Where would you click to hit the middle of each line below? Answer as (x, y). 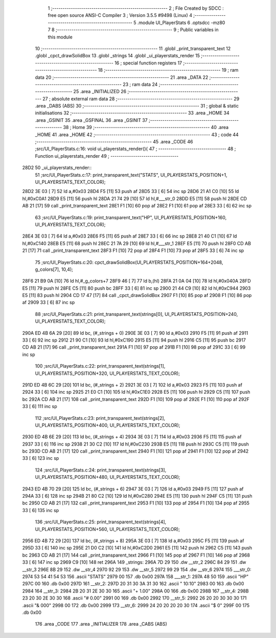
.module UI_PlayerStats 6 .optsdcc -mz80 (181, 23)
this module (60, 37)
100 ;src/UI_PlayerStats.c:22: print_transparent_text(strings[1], (100, 366)
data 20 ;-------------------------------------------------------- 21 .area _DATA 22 (122, 77)
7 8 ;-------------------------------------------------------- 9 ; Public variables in (133, 30)
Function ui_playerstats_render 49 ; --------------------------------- (107, 156)
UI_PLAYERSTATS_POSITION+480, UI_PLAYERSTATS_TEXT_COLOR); (108, 477)
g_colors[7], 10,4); (54, 269)
